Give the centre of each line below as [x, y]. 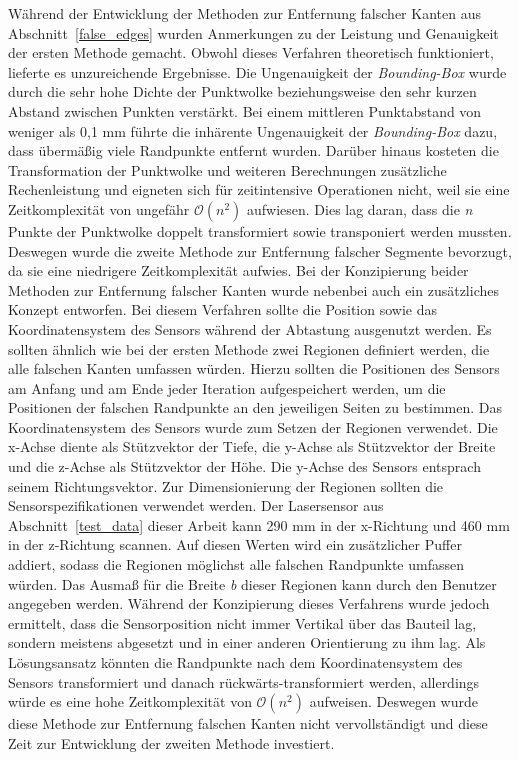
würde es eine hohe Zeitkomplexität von [130, 701]
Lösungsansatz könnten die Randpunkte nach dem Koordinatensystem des [235, 662]
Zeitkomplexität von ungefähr [99, 208]
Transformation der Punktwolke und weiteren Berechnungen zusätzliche [227, 169]
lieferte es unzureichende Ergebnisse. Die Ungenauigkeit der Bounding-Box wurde [257, 71]
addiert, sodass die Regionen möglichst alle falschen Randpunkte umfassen [236, 564]
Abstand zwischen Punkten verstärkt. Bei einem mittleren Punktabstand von [245, 110]
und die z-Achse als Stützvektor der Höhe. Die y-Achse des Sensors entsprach [244, 466]
